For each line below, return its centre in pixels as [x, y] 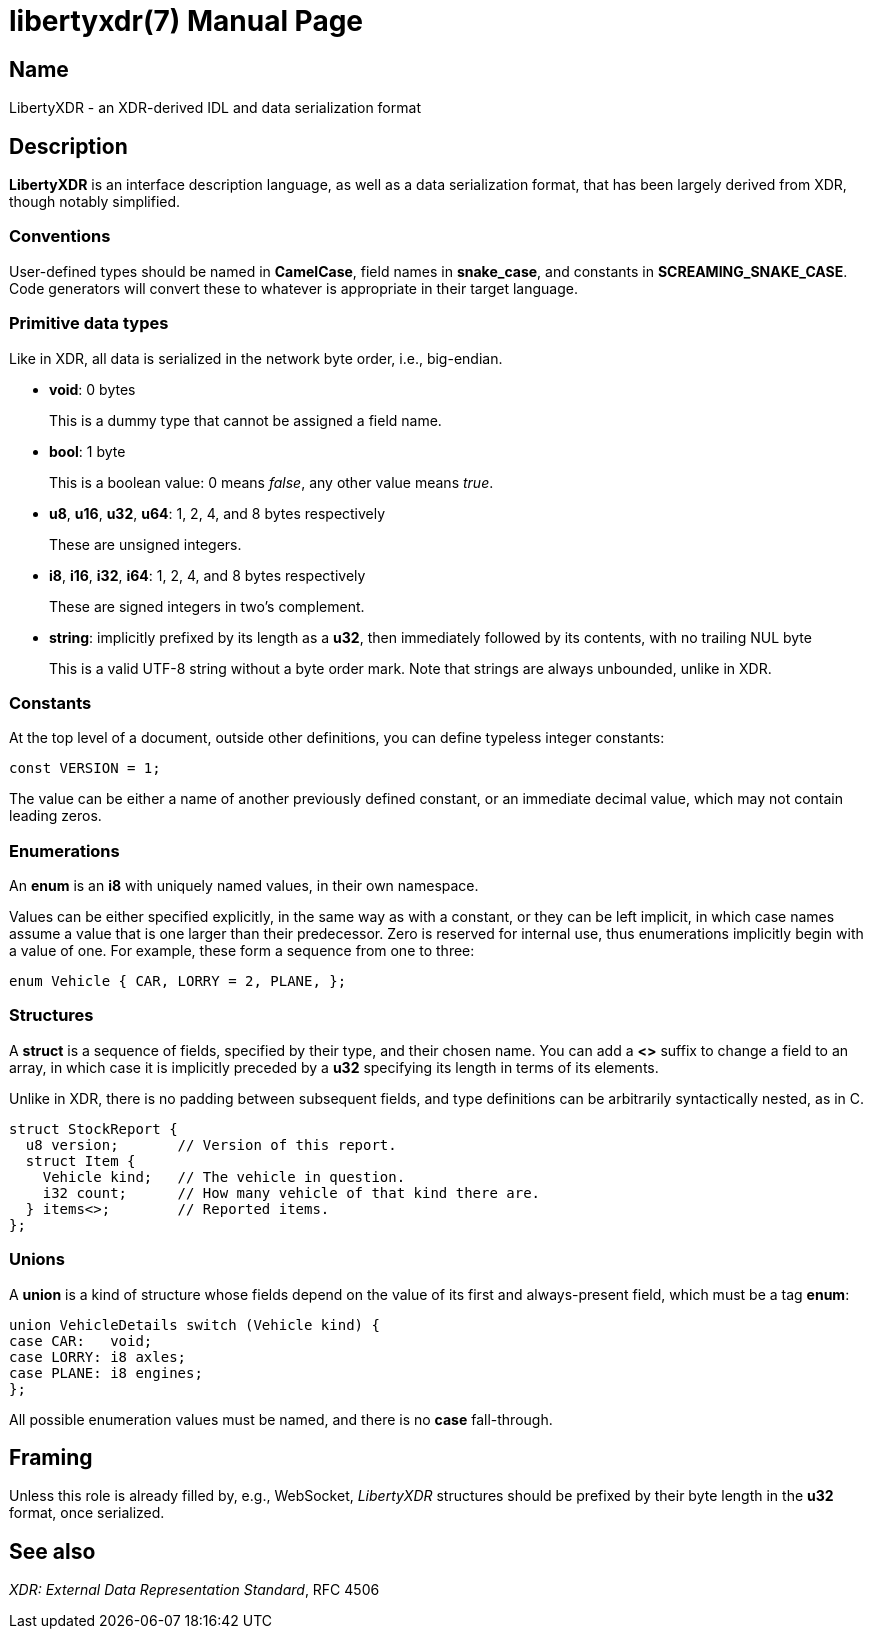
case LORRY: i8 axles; [98, 1356]
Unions [37, 1259]
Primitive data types [89, 323]
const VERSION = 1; [85, 768]
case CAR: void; [81, 1340]
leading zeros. [55, 816]
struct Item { [80, 1160]
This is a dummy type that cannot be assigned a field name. [245, 420]
